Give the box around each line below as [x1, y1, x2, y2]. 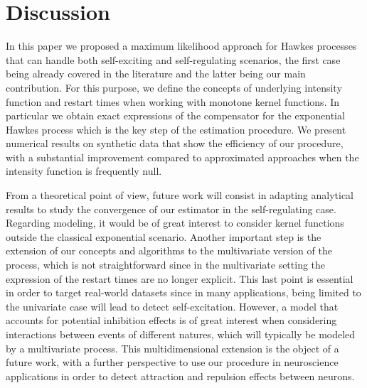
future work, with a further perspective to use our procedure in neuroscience [6, 355, 339, 370]
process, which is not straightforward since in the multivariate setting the [6, 257, 326, 272]
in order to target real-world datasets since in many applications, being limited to [6, 285, 361, 300]
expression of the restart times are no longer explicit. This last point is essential [6, 271, 353, 286]
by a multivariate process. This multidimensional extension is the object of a [6, 340, 339, 355]
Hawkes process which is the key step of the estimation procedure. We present [6, 122, 346, 136]
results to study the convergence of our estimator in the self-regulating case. [6, 201, 336, 216]
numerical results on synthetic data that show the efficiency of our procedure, [6, 136, 344, 151]
